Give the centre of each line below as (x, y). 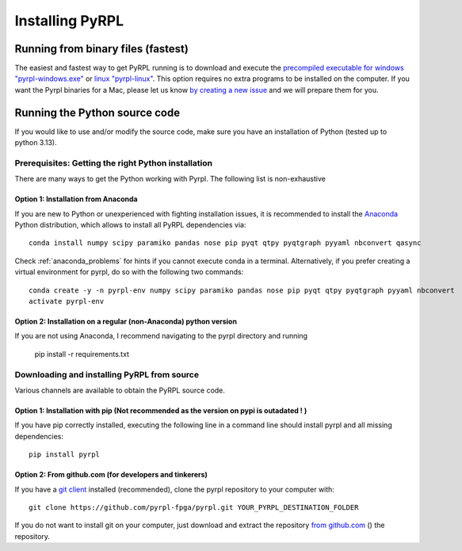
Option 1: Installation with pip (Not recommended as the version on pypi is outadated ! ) (161, 410)
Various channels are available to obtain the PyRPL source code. (120, 390)
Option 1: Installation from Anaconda (76, 199)
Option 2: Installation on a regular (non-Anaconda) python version (126, 322)
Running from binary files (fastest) (102, 49)
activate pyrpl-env (67, 302)
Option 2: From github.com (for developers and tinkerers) (111, 475)
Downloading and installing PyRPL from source (107, 374)
